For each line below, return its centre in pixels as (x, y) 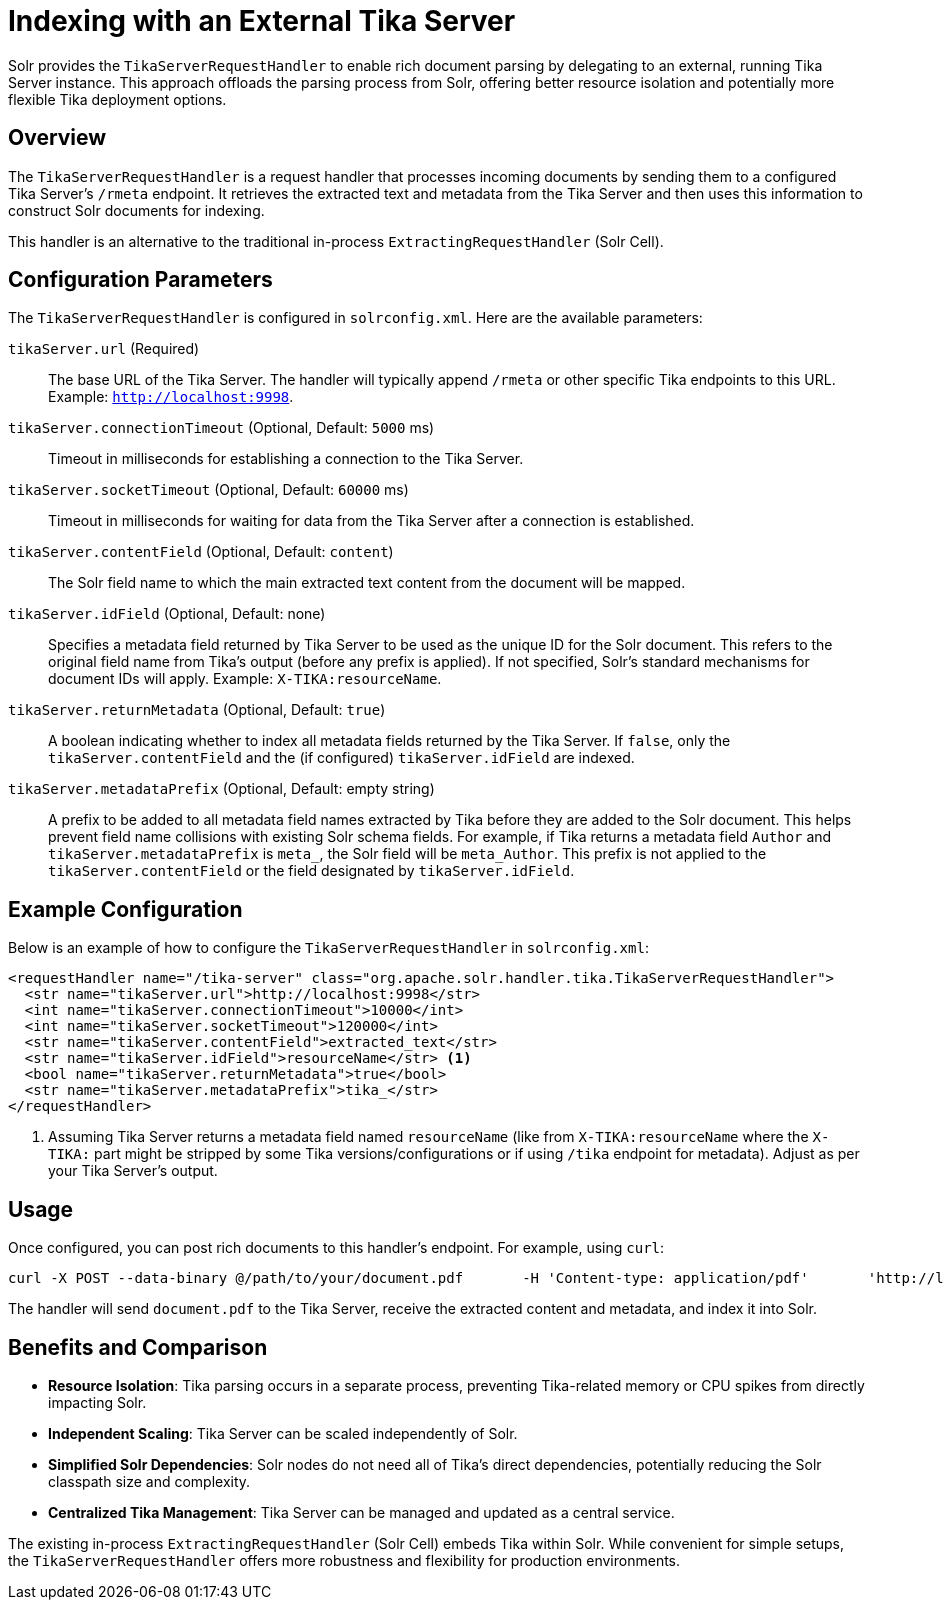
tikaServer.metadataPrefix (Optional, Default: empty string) (221, 789)
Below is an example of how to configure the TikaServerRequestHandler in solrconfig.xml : (328, 948)
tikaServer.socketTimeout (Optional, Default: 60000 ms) (208, 490)
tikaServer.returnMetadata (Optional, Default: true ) (197, 710)
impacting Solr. (97, 1402)
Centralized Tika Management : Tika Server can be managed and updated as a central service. (361, 1512)
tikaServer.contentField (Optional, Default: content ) (201, 552)
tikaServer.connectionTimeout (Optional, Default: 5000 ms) (221, 428)
